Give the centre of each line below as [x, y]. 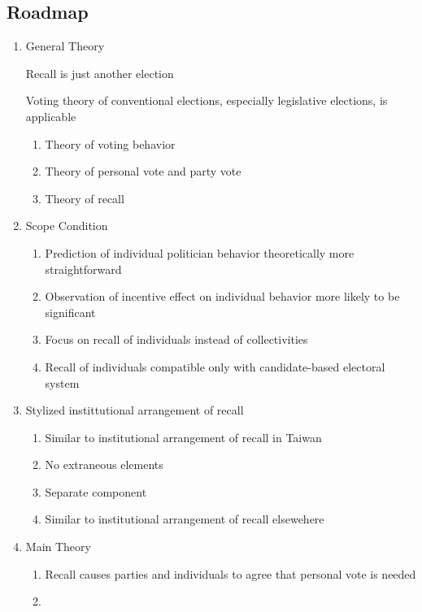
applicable [51, 116]
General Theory [65, 46]
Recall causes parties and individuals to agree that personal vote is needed [231, 573]
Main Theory [58, 547]
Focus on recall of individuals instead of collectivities [176, 339]
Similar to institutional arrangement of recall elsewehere [185, 519]
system [62, 382]
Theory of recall [85, 198]
